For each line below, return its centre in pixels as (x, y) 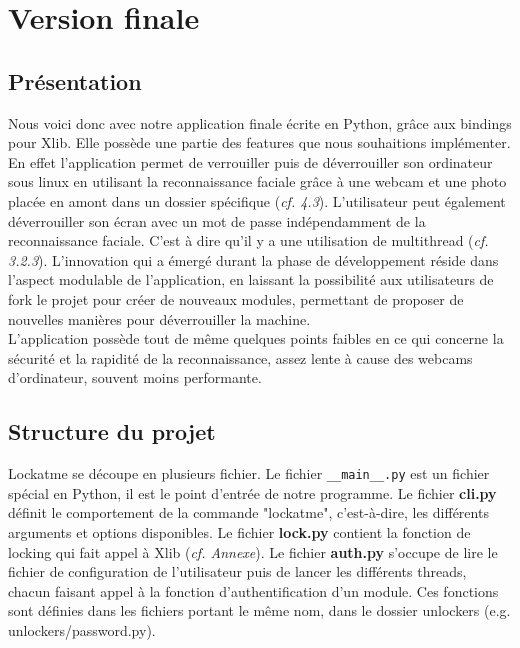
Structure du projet (112, 431)
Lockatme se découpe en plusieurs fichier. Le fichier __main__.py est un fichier (249, 473)
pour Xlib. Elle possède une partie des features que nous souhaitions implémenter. (259, 142)
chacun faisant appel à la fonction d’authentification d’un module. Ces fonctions (253, 590)
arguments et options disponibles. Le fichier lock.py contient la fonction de (239, 531)
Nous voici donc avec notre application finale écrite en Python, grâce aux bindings (260, 122)
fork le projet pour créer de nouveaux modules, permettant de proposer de (236, 298)
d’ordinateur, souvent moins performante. (135, 377)
